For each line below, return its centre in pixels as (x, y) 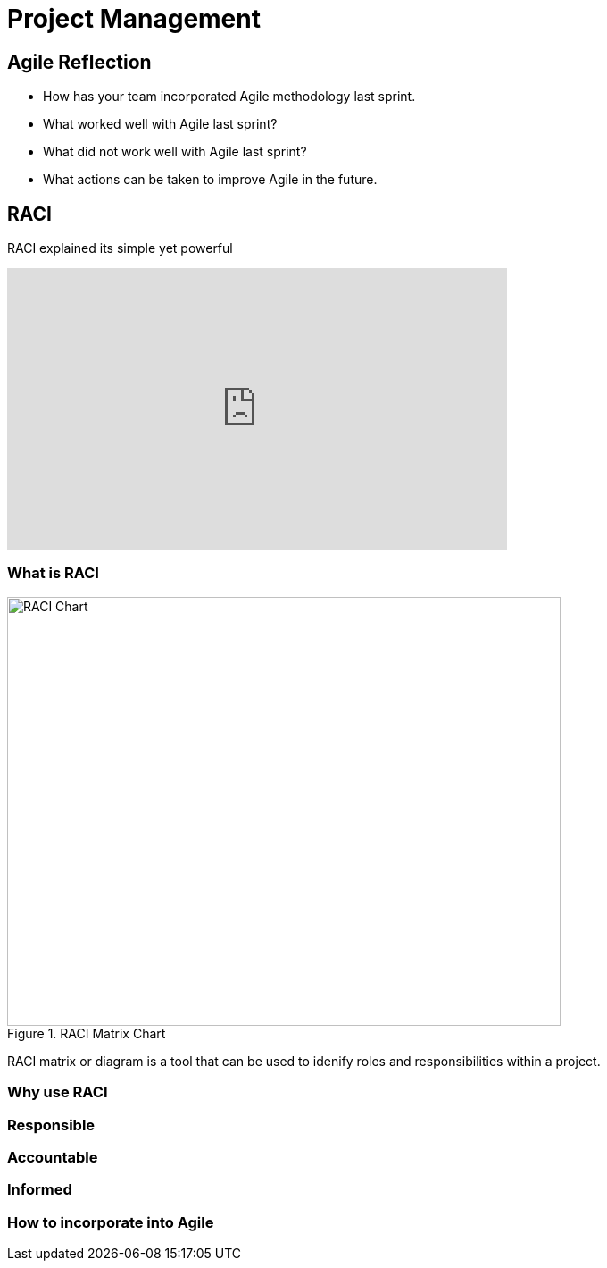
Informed (40, 1190)
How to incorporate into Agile (111, 1222)
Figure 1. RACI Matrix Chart (87, 1033)
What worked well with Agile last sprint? (160, 124)
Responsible (51, 1125)
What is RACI (53, 573)
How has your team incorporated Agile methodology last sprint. (229, 97)
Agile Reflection (79, 62)
